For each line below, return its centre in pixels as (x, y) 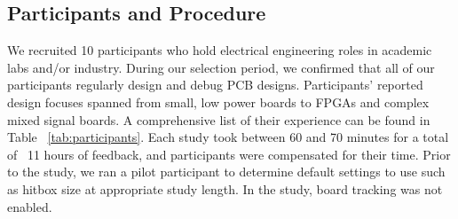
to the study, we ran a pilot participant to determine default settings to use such (226, 172)
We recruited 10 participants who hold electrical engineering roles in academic (220, 50)
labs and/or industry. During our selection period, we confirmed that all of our (221, 67)
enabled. (30, 206)
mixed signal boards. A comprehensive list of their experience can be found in (219, 119)
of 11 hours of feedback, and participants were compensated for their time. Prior (229, 154)
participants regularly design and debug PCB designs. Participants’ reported (215, 85)
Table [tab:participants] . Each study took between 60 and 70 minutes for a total (228, 137)
